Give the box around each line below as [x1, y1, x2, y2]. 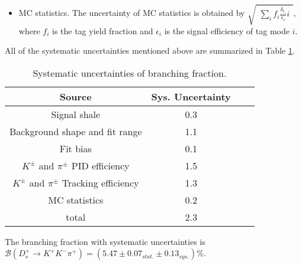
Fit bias [59, 141, 92, 155]
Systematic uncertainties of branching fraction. [33, 66, 227, 80]
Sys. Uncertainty [151, 89, 231, 103]
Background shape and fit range [9, 124, 142, 138]
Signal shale [51, 107, 101, 121]
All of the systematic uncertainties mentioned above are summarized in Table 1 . [5, 44, 295, 57]
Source [59, 89, 92, 103]
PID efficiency [71, 158, 130, 172]
